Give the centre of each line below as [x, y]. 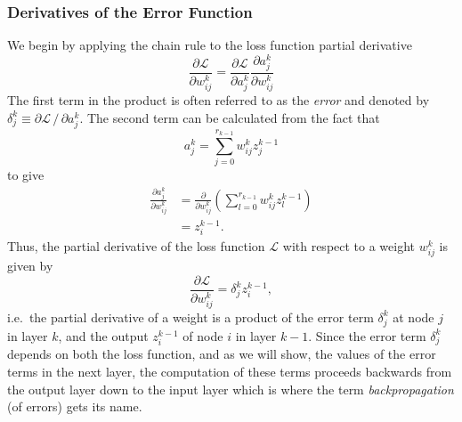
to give [26, 175]
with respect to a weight [349, 246]
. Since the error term [367, 335]
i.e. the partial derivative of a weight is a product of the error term [190, 316]
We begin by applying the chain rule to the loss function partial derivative [210, 45]
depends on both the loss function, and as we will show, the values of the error [222, 354]
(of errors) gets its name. [75, 406]
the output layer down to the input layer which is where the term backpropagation [231, 389]
